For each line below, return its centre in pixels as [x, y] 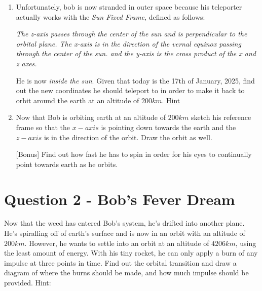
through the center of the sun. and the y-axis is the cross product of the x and [136, 53]
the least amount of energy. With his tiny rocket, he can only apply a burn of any [131, 253]
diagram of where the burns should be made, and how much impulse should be [126, 273]
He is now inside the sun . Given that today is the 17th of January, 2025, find [135, 80]
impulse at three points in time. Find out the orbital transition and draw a [120, 262]
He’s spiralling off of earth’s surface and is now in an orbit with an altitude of [125, 233]
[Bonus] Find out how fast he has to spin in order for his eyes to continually [134, 154]
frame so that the [43, 127]
